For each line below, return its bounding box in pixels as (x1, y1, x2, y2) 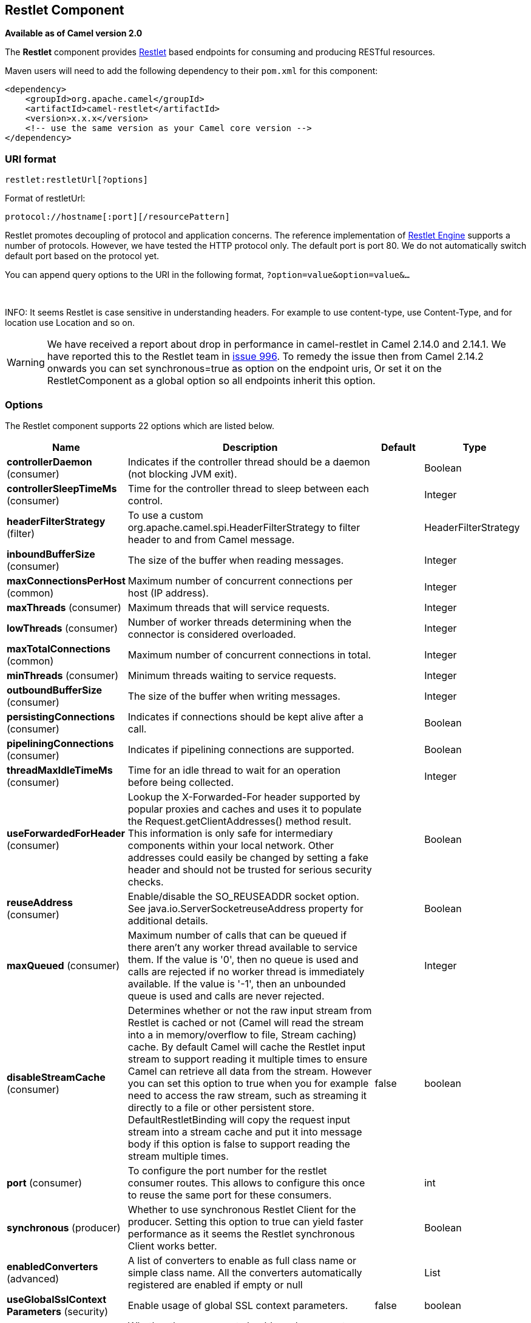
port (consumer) (7, 1176, 83, 1189)
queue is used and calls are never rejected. (127, 989, 325, 1002)
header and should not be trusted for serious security (127, 863, 372, 876)
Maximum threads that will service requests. (127, 601, 330, 614)
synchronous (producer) (7, 1221, 121, 1234)
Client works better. (127, 1239, 217, 1252)
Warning (7, 356, 45, 369)
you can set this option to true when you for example (127, 1077, 369, 1089)
